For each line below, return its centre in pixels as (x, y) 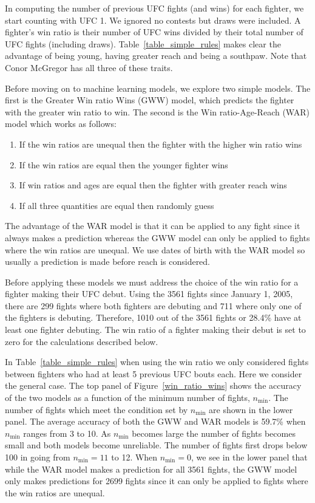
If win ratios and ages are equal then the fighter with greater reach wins (153, 185)
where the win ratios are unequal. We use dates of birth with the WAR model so (155, 249)
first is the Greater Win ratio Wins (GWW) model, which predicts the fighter (150, 100)
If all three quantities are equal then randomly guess (117, 205)
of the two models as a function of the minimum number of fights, (127, 398)
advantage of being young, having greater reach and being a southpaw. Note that (156, 56)
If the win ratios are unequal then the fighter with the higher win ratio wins (161, 144)
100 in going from (38, 457)
